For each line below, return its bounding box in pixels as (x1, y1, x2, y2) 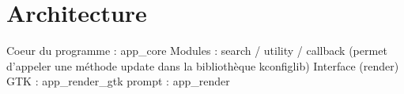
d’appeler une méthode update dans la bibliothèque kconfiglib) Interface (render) (6, 57, 399, 74)
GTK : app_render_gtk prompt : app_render (6, 73, 230, 89)
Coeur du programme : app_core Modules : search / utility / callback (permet (6, 42, 387, 59)
